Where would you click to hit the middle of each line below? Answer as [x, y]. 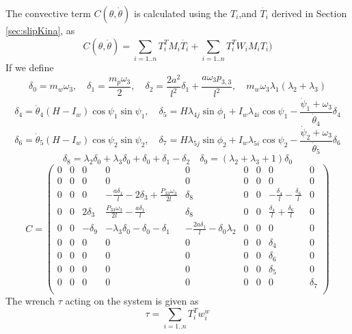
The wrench [30, 300]
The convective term [48, 13]
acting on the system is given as [132, 300]
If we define [30, 67]
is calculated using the [181, 13]
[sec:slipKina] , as [40, 30]
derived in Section [309, 13]
